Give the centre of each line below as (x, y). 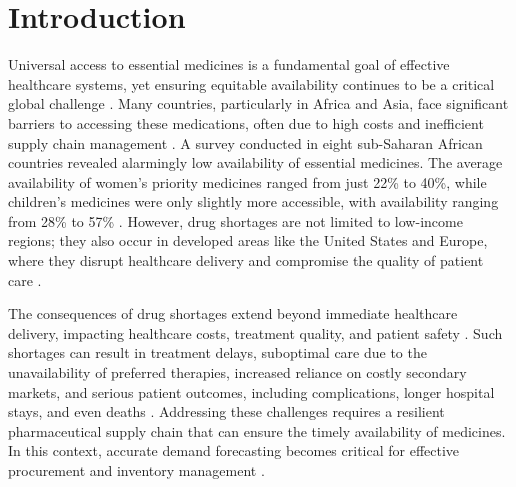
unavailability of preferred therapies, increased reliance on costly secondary (237, 372)
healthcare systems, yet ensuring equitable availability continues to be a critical (251, 83)
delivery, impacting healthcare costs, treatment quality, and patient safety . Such (255, 332)
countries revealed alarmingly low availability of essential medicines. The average (255, 162)
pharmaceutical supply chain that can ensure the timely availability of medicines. (257, 430)
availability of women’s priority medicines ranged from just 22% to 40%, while (247, 181)
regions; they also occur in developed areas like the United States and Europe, (248, 240)
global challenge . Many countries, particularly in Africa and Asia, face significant (258, 103)
